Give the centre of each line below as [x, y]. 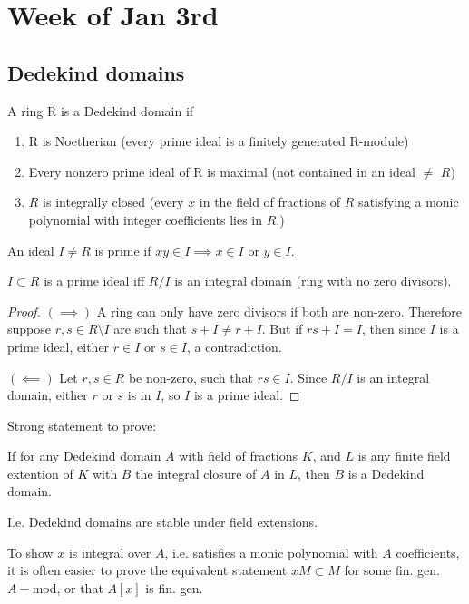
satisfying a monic [409, 202]
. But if [282, 329]
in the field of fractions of [270, 202]
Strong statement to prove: [82, 425]
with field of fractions [239, 456]
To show [30, 552]
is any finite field [404, 456]
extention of [40, 473]
